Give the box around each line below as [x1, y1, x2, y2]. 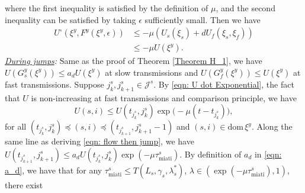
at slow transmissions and [105, 66, 198, 78]
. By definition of [179, 147, 242, 160]
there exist [5, 178, 43, 191]
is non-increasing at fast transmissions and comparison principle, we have [31, 91, 297, 104]
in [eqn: [254, 147, 282, 160]
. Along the [251, 120, 293, 133]
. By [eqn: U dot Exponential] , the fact [153, 78, 294, 90]
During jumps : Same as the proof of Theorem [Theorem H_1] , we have [5, 54, 262, 67]
